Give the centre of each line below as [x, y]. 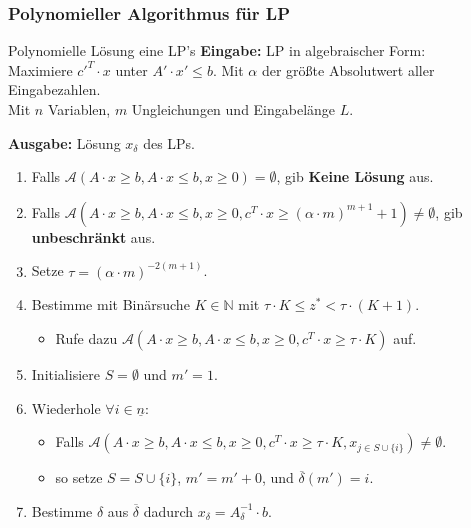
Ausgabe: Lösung [64, 142]
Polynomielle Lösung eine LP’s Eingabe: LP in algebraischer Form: [217, 50]
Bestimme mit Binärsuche [110, 304]
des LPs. [169, 142]
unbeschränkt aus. [93, 236]
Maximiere [40, 69]
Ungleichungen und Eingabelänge [233, 109]
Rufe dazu [86, 338]
